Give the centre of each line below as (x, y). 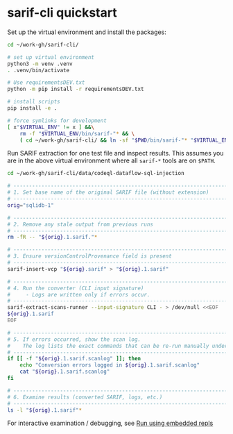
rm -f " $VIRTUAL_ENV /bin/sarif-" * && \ (77, 133)
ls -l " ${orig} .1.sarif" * (44, 410)
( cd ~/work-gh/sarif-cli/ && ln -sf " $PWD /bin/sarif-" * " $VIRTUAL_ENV (125, 140)
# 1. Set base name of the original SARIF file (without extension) (108, 192)
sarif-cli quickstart (62, 13)
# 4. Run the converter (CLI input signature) (76, 288)
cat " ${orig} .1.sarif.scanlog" (65, 372)
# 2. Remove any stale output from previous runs (80, 224)
